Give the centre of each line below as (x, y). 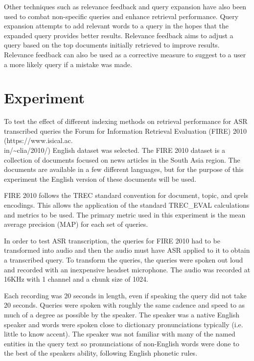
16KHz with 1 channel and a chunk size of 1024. (76, 279)
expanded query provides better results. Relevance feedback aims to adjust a (119, 35)
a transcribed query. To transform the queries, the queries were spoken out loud (124, 260)
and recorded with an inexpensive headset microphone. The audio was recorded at (127, 269)
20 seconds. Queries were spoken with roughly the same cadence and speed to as (125, 305)
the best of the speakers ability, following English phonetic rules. (101, 353)
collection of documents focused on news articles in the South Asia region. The (122, 159)
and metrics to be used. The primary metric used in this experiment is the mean (125, 214)
